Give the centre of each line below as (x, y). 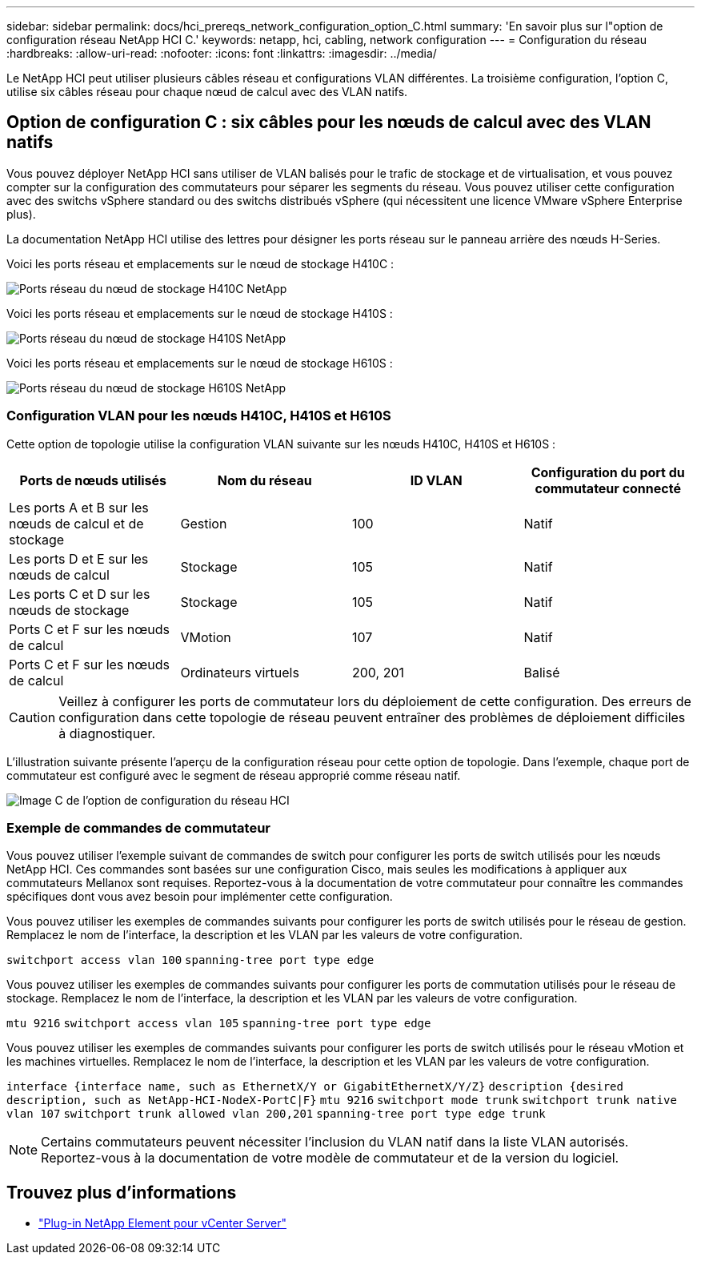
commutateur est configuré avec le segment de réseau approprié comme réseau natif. (234, 775)
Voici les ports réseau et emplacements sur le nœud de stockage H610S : (200, 363)
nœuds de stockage (69, 610)
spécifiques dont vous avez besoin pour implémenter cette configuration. (200, 897)
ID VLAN (436, 480)
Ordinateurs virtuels (240, 672)
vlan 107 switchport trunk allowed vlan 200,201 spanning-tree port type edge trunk (276, 1114)
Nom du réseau (264, 480)
